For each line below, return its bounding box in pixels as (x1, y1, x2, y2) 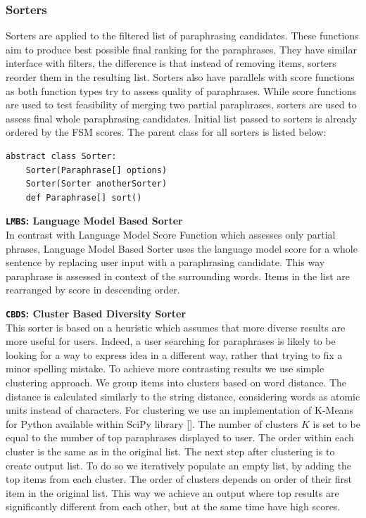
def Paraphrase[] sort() (25, 192, 142, 203)
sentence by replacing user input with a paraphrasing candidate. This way (6, 255, 325, 270)
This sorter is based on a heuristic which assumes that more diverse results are (6, 320, 346, 334)
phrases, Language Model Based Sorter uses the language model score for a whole (6, 241, 358, 255)
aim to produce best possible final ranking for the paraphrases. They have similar (6, 42, 357, 56)
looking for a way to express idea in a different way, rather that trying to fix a (6, 347, 343, 362)
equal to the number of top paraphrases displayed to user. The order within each (6, 430, 354, 445)
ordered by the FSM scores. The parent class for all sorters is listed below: (6, 125, 327, 139)
